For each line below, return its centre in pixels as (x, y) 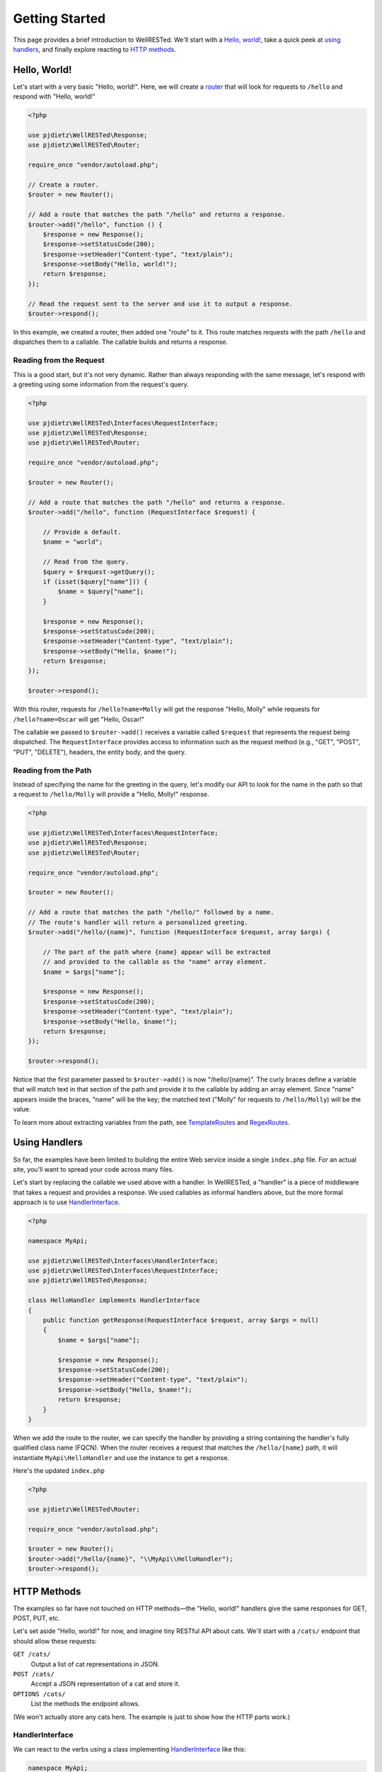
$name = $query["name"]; (101, 591)
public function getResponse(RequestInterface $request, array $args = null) (181, 1320)
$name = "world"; (73, 542)
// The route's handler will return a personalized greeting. (138, 922)
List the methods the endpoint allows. (86, 1704)
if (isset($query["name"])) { (95, 582)
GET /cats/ (32, 1654)
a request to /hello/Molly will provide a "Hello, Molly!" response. (111, 795)
